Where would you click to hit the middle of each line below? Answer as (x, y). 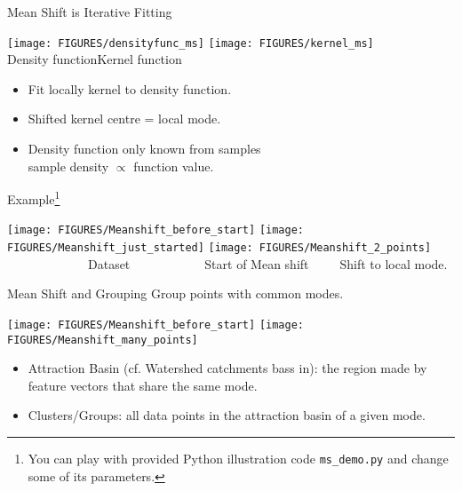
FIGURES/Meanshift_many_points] (103, 340)
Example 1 (34, 198)
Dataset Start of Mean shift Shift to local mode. (267, 263)
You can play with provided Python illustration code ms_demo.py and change (238, 459)
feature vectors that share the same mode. (143, 385)
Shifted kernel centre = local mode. (124, 119)
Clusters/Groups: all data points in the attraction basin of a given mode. (227, 415)
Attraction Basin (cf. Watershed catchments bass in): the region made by (227, 368)
